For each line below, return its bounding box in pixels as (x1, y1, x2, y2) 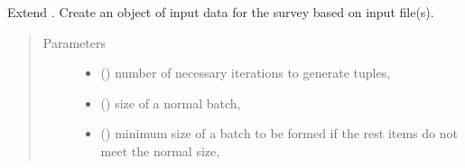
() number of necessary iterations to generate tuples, (100, 63, 391, 82)
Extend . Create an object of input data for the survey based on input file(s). (7, 3, 434, 21)
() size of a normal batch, (100, 93, 241, 112)
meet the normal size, (100, 141, 220, 160)
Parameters (42, 33, 106, 51)
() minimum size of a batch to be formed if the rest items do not (100, 124, 458, 143)
